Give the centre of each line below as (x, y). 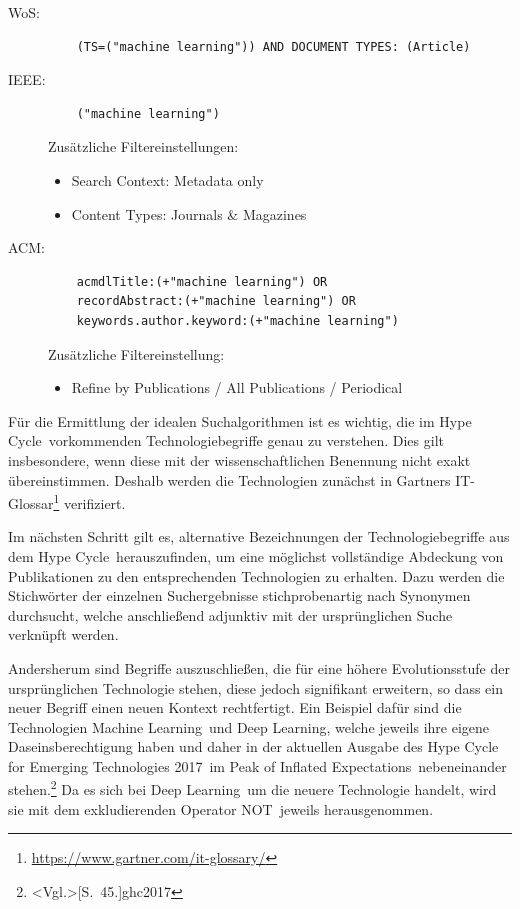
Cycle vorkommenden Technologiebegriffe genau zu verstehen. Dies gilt (226, 440)
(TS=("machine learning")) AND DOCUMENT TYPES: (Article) (273, 46)
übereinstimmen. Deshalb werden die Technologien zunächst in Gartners (229, 479)
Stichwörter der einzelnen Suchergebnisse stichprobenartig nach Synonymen (239, 595)
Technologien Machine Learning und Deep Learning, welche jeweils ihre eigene (249, 726)
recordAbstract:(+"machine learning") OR (216, 301)
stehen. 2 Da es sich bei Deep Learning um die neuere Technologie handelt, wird (252, 788)
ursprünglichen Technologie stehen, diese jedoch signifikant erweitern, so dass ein (255, 687)
